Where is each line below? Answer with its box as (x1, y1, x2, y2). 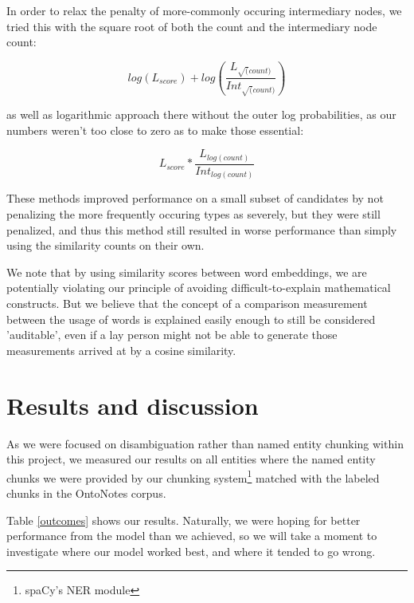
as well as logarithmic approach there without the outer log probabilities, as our (6, 106, 396, 123)
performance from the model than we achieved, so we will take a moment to (6, 527, 377, 544)
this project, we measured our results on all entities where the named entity (6, 451, 376, 467)
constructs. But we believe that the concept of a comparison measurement (6, 295, 368, 311)
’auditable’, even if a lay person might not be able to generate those (6, 326, 338, 343)
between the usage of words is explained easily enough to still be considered (6, 310, 376, 327)
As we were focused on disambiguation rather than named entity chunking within (6, 435, 404, 451)
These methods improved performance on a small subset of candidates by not (6, 190, 384, 207)
